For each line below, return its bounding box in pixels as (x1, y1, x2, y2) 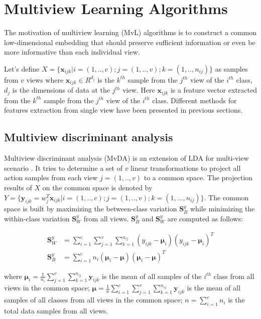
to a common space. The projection (144, 172, 253, 183)
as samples (215, 63, 248, 74)
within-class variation (4, 213, 70, 223)
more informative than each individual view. (4, 47, 140, 57)
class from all (213, 270, 254, 281)
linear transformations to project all (130, 162, 241, 173)
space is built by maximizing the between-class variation (4, 203, 177, 214)
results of (4, 182, 32, 192)
